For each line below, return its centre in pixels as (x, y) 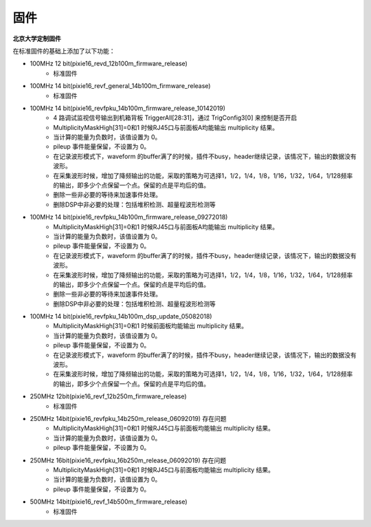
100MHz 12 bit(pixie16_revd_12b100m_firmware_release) (109, 64)
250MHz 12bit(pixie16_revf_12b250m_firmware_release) (108, 396)
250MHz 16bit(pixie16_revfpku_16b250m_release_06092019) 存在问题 (128, 460)
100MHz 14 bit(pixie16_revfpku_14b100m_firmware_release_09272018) (129, 217)
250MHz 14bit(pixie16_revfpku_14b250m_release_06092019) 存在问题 (128, 419)
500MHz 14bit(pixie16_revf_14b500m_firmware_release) (109, 502)
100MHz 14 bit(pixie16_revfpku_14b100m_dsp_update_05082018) (121, 316)
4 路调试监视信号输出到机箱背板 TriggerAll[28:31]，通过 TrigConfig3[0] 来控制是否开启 (175, 118)
